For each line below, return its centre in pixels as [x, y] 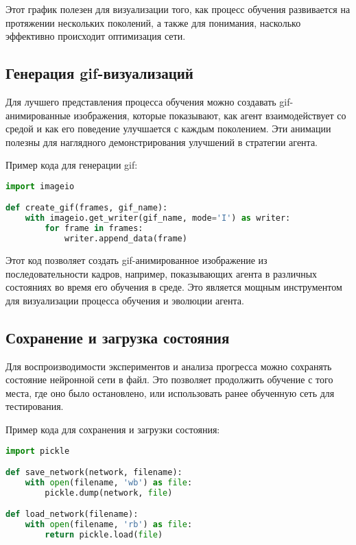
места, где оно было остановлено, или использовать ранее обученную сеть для [170, 392]
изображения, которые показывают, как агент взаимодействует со [210, 115]
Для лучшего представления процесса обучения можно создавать [141, 101]
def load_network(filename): [72, 514]
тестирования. [35, 406]
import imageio [40, 186]
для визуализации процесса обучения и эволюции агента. [125, 300]
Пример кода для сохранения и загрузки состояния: [113, 429]
